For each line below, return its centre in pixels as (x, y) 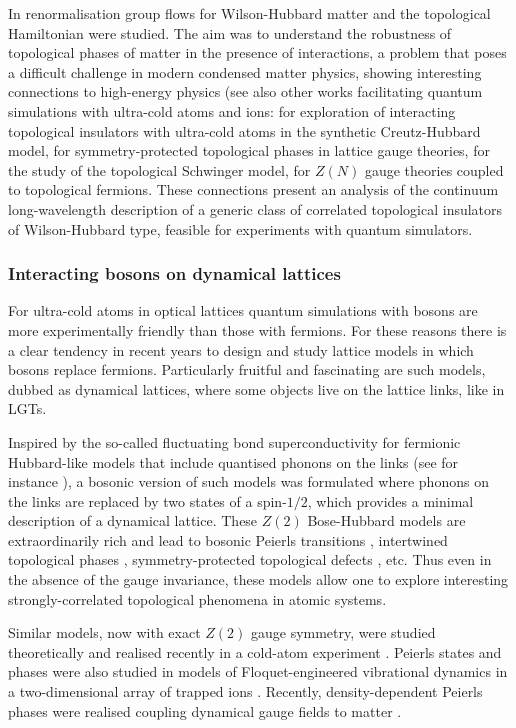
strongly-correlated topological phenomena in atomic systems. (197, 598)
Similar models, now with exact (104, 632)
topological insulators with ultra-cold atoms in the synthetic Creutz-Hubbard (244, 130)
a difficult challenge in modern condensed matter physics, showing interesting (245, 71)
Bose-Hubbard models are (386, 520)
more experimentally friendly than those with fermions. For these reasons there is (257, 329)
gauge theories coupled (434, 169)
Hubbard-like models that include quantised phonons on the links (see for (233, 461)
